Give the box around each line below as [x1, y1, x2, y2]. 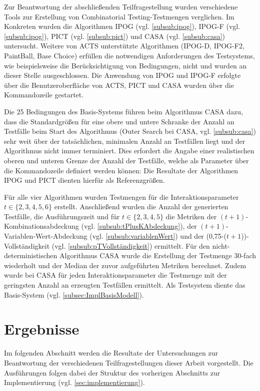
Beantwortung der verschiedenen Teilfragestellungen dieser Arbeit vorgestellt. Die [4, 357, 253, 368]
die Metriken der [165, 211, 217, 221]
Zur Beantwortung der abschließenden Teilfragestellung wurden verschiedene [4, 1, 238, 11]
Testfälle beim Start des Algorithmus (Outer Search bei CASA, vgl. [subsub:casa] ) [4, 126, 256, 136]
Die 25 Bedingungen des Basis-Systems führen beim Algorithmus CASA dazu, [4, 106, 243, 116]
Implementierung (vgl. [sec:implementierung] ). [4, 377, 145, 388]
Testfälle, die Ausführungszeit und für [4, 211, 120, 221]
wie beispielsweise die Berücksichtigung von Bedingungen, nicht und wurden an [4, 60, 247, 70]
